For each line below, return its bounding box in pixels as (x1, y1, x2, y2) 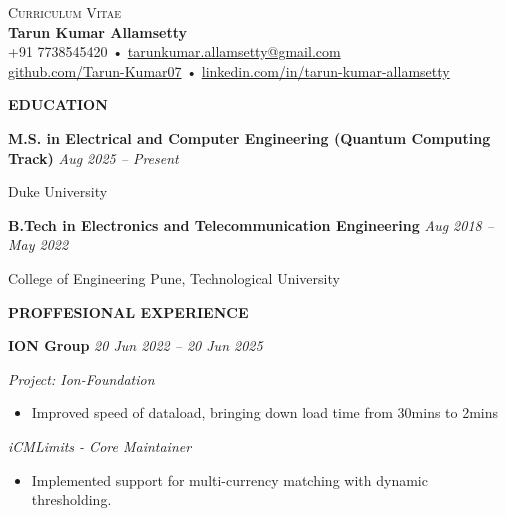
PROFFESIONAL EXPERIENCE (8, 301, 249, 322)
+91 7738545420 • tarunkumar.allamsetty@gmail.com (8, 41, 341, 62)
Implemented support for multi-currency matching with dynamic (31, 469, 428, 490)
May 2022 (8, 234, 69, 255)
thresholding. (31, 489, 112, 510)
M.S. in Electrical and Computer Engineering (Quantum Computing (8, 127, 491, 148)
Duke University (8, 181, 108, 202)
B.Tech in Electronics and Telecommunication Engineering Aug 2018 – (8, 214, 494, 235)
